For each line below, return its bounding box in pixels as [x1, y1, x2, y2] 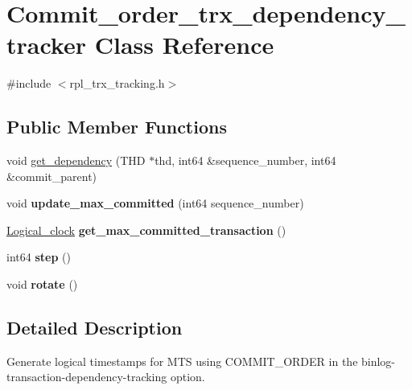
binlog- [361, 352, 396, 369]
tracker [6, 28, 86, 61]
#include [6, 75, 51, 92]
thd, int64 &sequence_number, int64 [154, 152, 336, 169]
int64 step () [6, 248, 71, 265]
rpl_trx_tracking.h [69, 75, 165, 92]
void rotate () [6, 276, 78, 293]
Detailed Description [6, 315, 183, 340]
